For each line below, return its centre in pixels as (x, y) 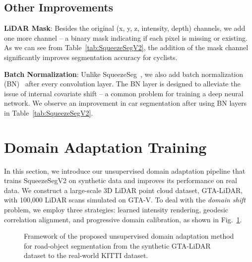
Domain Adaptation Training (105, 147)
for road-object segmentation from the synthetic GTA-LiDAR (117, 245)
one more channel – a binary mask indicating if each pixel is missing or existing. (126, 37)
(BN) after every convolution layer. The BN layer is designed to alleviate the (122, 84)
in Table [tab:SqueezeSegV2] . (49, 112)
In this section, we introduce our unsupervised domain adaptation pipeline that (125, 170)
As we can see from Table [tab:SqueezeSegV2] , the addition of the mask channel (126, 47)
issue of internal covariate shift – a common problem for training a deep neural (124, 93)
